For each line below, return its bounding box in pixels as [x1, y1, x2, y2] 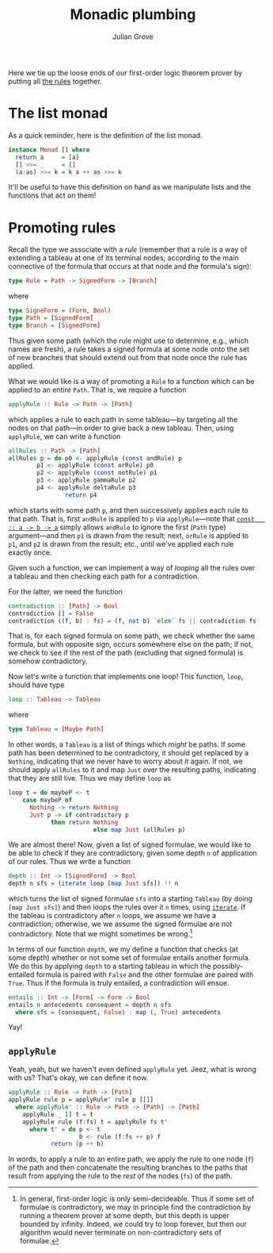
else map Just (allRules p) [93, 825, 186, 834]
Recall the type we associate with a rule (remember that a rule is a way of [8, 244, 248, 255]
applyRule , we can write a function [8, 431, 121, 441]
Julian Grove [112, 32, 154, 41]
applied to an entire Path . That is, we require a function [8, 385, 187, 394]
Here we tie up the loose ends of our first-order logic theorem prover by [8, 67, 243, 77]
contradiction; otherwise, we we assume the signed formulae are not [8, 919, 233, 929]
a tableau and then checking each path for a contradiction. [8, 571, 199, 581]
